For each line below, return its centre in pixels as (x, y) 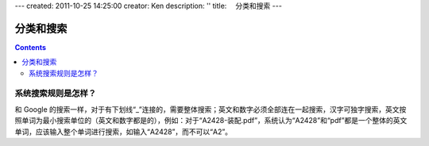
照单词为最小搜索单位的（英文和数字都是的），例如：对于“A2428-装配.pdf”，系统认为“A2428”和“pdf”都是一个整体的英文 (211, 121)
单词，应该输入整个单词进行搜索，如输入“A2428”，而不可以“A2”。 (124, 132)
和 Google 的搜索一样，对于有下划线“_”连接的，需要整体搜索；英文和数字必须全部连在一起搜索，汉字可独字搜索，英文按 (211, 109)
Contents (31, 47)
